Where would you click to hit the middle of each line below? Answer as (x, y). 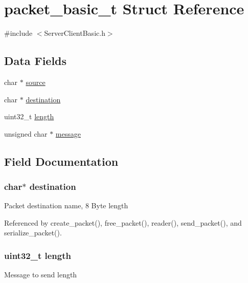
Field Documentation (61, 161)
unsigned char (26, 133)
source (36, 82)
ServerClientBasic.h (75, 33)
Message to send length (41, 275)
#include (18, 33)
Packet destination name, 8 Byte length (66, 205)
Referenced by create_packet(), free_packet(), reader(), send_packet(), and (123, 222)
